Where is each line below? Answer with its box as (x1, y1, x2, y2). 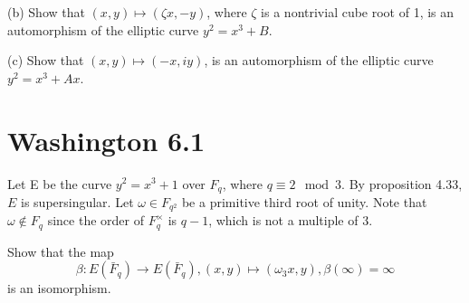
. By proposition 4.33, (341, 174, 463, 193)
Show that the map (7, 241, 114, 260)
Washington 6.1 (7, 121, 206, 158)
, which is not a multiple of (208, 211, 359, 230)
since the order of (47, 211, 144, 230)
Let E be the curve (7, 174, 112, 193)
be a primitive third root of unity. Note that (181, 192, 427, 211)
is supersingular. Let (21, 192, 134, 211)
